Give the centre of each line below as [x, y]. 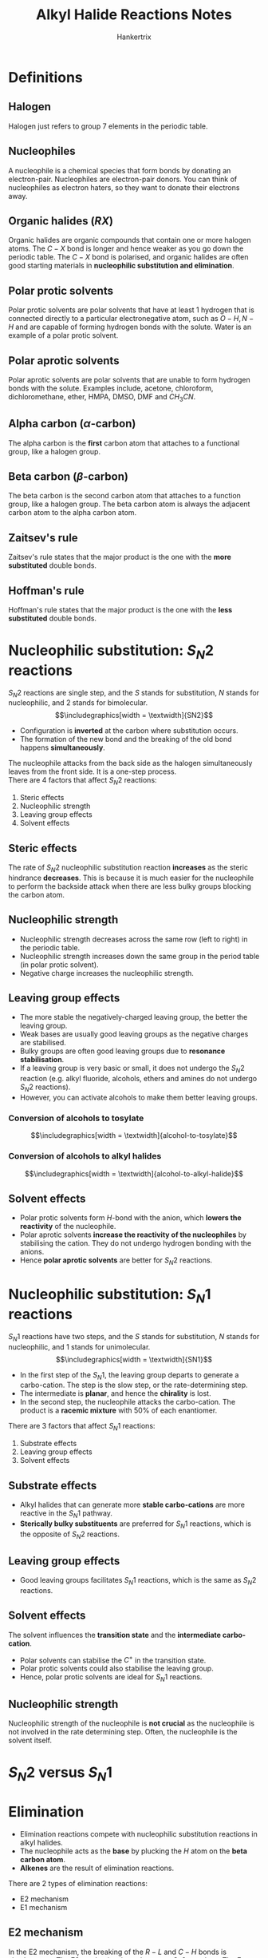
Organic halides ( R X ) [61, 221]
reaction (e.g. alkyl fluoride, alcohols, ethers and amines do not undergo [138, 1079]
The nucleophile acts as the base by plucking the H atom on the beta [133, 1851]
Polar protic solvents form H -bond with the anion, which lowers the [130, 1218]
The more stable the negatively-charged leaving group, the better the [134, 1017]
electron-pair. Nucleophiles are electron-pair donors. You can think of [123, 179]
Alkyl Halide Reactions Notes [134, 15]
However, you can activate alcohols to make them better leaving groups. [138, 1097]
